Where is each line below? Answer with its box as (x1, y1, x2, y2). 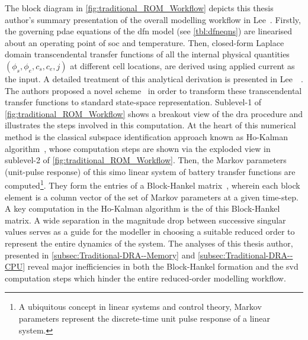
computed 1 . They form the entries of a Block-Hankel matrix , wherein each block (5, 177, 300, 191)
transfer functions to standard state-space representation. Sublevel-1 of (5, 96, 262, 108)
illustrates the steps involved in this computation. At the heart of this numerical (5, 119, 296, 131)
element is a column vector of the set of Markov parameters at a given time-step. (5, 190, 299, 203)
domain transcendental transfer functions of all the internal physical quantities (5, 48, 290, 60)
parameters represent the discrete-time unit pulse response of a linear (18, 312, 270, 324)
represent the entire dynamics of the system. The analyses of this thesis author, (5, 237, 293, 249)
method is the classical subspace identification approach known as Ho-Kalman (5, 130, 288, 143)
